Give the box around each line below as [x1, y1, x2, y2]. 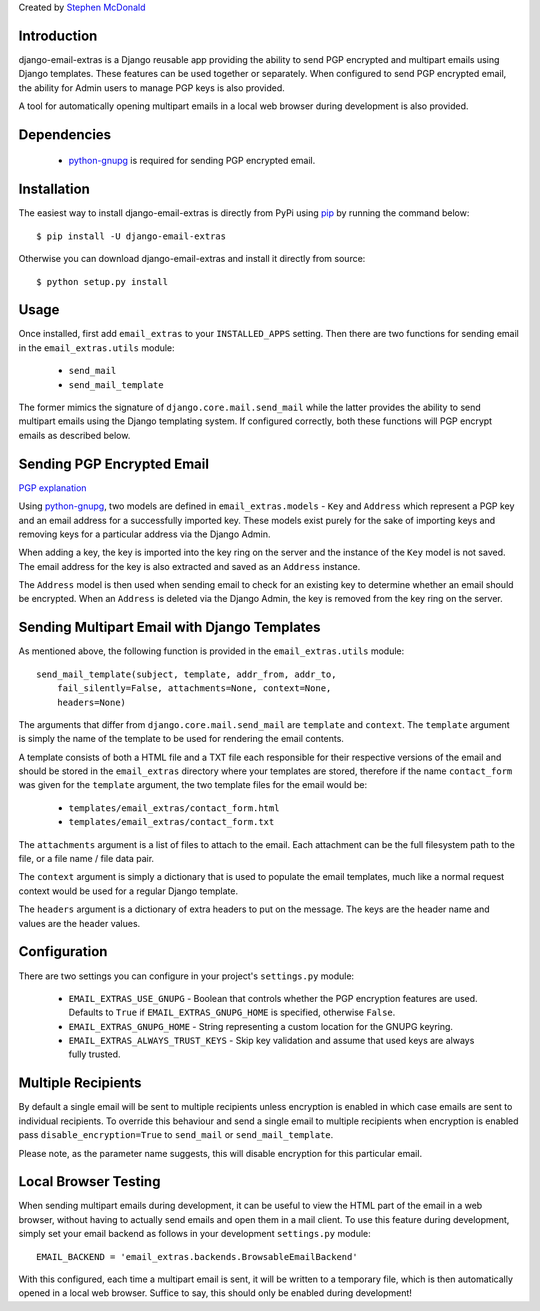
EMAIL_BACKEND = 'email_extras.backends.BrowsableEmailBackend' [36, 1251, 359, 1262]
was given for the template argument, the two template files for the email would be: [18, 779, 368, 791]
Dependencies [18, 126, 112, 143]
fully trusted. [68, 1048, 121, 1060]
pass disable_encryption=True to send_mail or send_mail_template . [18, 1129, 334, 1141]
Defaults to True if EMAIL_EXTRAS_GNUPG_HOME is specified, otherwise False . [68, 1006, 396, 1019]
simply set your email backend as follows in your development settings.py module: [18, 1228, 372, 1240]
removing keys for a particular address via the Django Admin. [18, 528, 271, 540]
